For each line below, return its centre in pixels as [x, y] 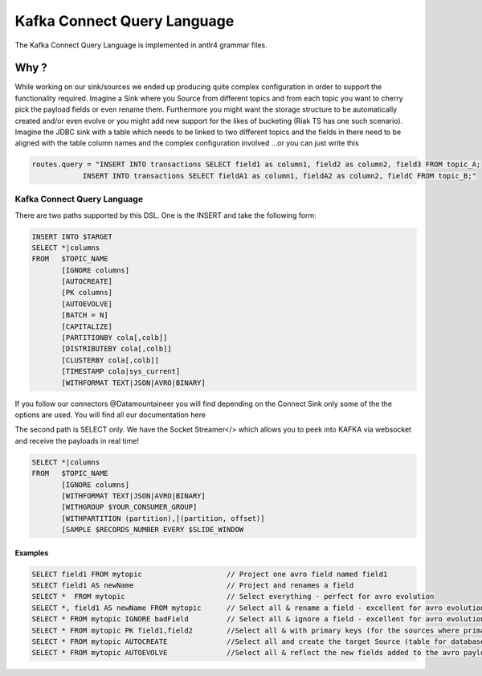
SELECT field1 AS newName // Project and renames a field [193, 586]
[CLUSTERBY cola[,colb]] [110, 360]
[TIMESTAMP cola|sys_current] [121, 371]
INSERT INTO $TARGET [72, 236]
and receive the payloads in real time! [77, 440]
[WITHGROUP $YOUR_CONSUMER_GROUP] [129, 507]
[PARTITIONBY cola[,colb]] [114, 338]
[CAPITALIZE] [87, 326]
